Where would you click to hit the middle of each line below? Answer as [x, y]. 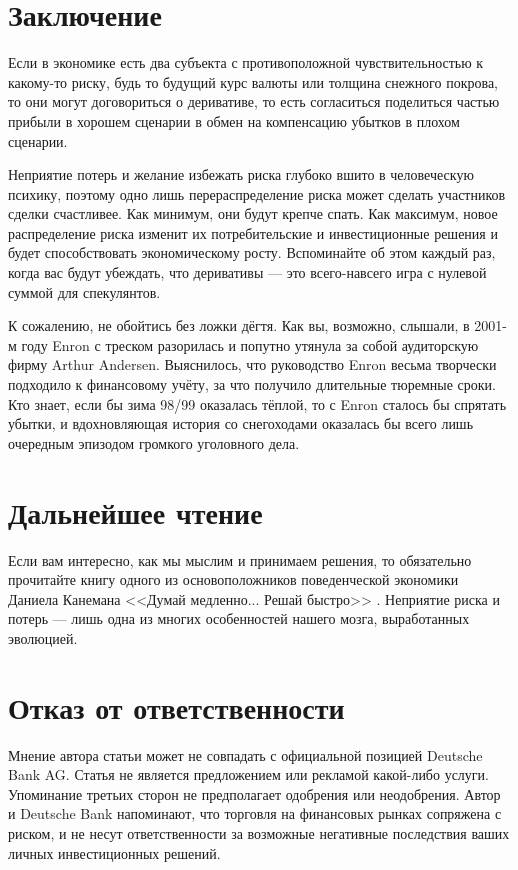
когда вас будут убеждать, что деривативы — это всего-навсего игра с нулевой [247, 272]
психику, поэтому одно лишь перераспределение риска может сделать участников [257, 193]
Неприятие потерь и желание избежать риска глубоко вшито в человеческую [241, 174]
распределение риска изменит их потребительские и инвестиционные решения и [253, 232]
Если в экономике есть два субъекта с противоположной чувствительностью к [246, 62]
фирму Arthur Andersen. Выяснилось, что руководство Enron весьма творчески [252, 364]
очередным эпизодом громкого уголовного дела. [154, 442]
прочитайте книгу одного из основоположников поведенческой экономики [233, 579]
